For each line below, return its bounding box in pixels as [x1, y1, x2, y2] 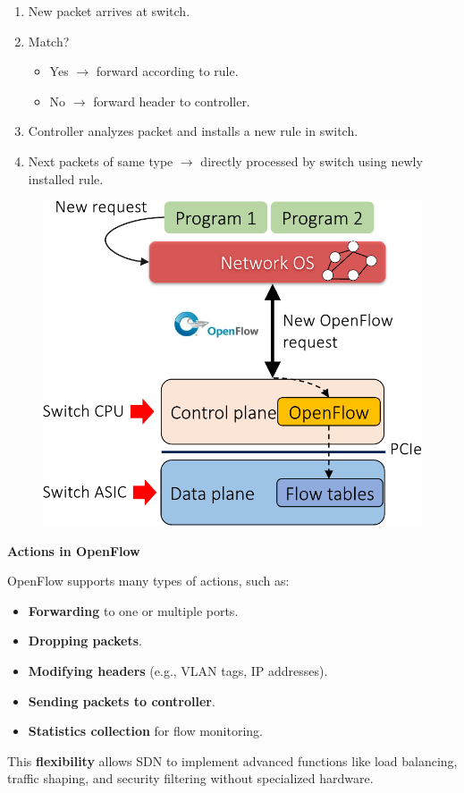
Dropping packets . [28, 631, 142, 650]
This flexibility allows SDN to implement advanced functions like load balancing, [7, 751, 458, 770]
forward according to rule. [96, 62, 239, 80]
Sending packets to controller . [28, 691, 215, 710]
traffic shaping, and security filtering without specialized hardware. [7, 769, 374, 788]
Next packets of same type [28, 151, 173, 170]
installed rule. [28, 169, 104, 188]
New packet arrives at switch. [28, 2, 190, 20]
